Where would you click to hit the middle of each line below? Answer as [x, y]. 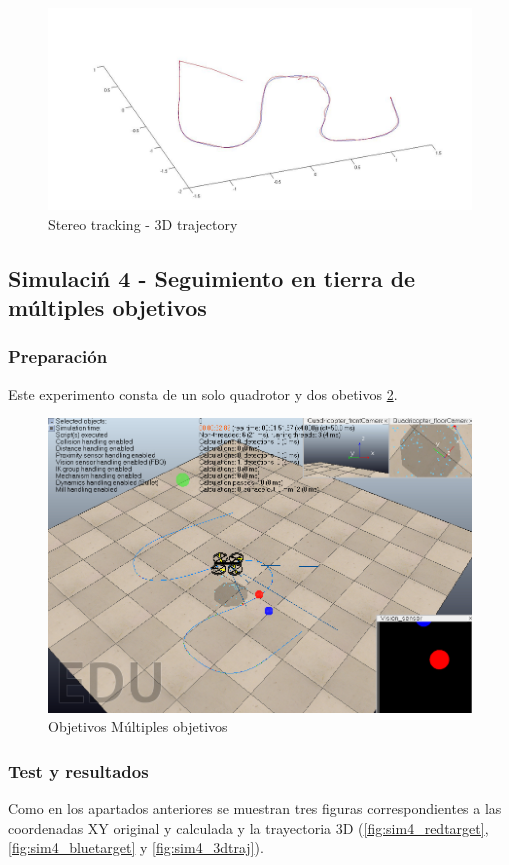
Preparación [58, 356]
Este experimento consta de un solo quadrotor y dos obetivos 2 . [203, 393]
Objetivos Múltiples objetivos [138, 726]
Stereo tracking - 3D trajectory [143, 223]
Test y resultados [78, 770]
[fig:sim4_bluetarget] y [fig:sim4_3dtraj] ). [136, 847]
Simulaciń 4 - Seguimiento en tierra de [212, 277]
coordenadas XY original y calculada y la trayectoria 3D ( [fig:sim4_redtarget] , [248, 827]
